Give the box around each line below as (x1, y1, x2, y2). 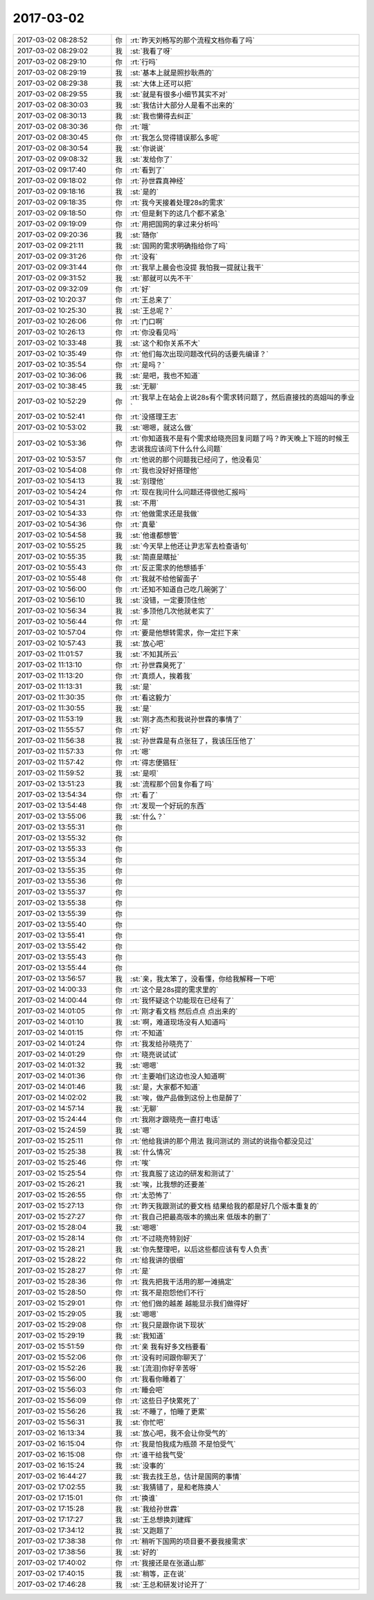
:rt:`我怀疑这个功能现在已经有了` (130, 996, 235, 1005)
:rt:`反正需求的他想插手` (130, 563, 207, 573)
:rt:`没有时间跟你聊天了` (130, 1352, 207, 1362)
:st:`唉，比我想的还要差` (130, 1179, 208, 1189)
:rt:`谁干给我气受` (130, 1450, 186, 1459)
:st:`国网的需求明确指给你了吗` (130, 241, 229, 251)
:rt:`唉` (130, 1158, 152, 1167)
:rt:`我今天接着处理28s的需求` (130, 197, 226, 207)
